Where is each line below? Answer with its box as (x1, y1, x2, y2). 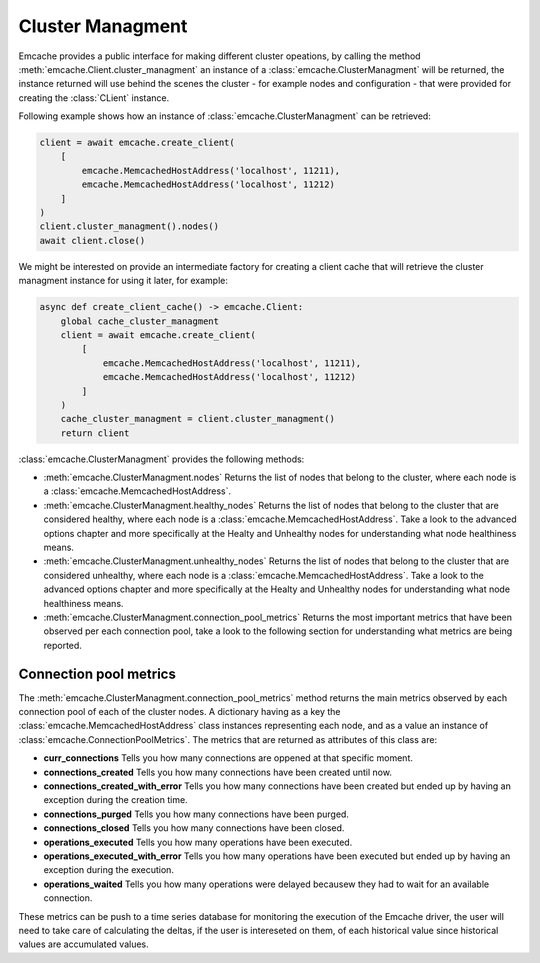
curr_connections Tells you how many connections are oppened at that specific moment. (43, 752, 414, 764)
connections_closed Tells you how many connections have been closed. (43, 822, 345, 834)
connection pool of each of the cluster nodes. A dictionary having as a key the (18, 706, 341, 718)
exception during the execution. (43, 864, 175, 876)
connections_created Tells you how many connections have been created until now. (43, 766, 392, 778)
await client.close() (39, 235, 146, 246)
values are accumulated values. (18, 938, 149, 950)
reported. (43, 639, 82, 651)
